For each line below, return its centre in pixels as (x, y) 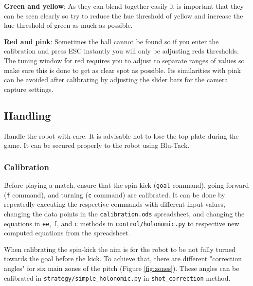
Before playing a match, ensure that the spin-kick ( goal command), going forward (126, 185)
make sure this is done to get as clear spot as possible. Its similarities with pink (123, 70)
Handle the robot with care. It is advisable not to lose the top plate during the (121, 135)
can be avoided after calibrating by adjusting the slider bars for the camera (116, 80)
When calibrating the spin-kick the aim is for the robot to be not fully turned (120, 249)
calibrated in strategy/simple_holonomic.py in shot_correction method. (117, 277)
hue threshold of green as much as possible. (68, 25)
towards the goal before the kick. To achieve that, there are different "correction (123, 259)
